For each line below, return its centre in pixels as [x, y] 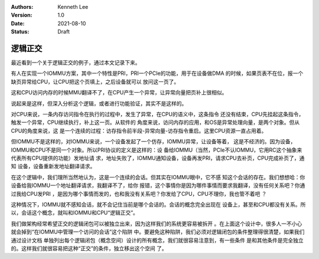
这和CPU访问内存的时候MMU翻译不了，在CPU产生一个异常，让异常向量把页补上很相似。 [119, 93]
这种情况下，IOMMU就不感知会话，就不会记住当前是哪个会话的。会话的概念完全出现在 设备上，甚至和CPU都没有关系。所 [158, 204]
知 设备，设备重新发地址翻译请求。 [53, 166]
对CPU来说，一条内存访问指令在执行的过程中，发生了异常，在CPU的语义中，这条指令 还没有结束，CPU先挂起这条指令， [157, 114]
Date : [18, 23]
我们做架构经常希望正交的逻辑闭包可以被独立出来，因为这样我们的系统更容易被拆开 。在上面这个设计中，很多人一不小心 [157, 224]
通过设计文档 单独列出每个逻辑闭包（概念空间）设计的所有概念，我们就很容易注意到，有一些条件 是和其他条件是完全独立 [157, 240]
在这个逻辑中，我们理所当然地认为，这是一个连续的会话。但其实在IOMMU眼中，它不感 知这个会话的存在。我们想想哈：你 [158, 177]
